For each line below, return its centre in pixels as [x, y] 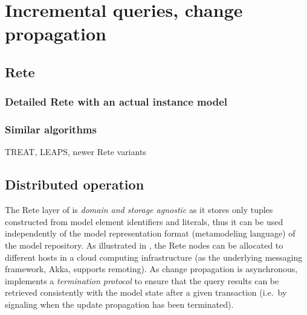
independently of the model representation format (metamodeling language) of [150, 233]
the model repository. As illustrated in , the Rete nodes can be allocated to [144, 245]
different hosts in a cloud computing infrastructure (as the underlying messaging [154, 257]
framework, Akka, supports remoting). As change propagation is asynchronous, [151, 269]
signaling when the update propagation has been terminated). [119, 304]
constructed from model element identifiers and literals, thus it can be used [144, 221]
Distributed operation [75, 184]
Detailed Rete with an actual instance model [116, 102]
